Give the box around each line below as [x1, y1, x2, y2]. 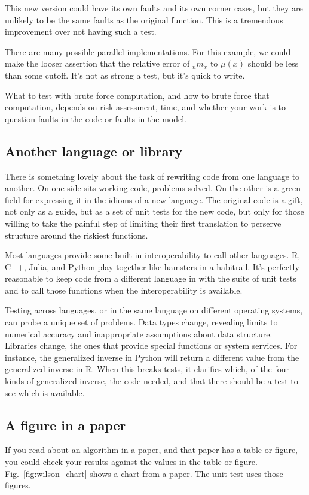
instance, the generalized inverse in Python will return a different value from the [5, 351, 299, 363]
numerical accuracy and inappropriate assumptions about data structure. [5, 327, 273, 340]
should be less [247, 57, 299, 70]
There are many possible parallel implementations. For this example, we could [5, 45, 291, 58]
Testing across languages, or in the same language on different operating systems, [5, 304, 303, 316]
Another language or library [5, 141, 183, 160]
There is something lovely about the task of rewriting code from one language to [5, 170, 300, 182]
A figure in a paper [5, 415, 126, 434]
